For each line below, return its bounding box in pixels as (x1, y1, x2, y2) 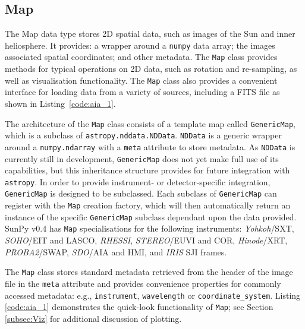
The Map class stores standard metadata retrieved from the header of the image (5, 265, 293, 278)
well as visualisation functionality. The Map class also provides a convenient (5, 74, 278, 86)
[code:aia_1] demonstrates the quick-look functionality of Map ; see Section (5, 300, 273, 313)
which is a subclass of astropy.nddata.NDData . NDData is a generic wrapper (5, 129, 282, 141)
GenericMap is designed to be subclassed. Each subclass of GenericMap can (5, 187, 277, 200)
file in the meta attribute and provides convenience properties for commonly (5, 277, 281, 289)
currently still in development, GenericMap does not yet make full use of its (5, 152, 279, 164)
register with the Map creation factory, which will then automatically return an (5, 199, 291, 211)
